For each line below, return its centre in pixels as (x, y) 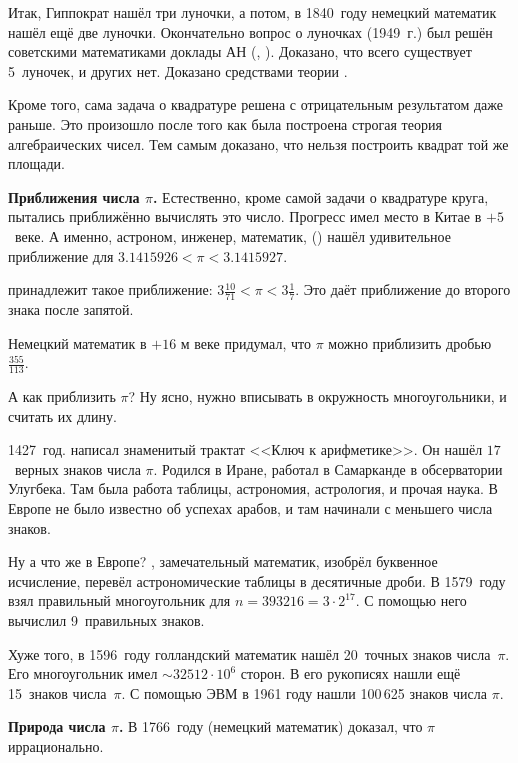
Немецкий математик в (77, 342)
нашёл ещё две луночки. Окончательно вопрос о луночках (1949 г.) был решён (250, 31)
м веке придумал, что (245, 342)
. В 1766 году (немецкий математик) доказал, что (270, 726)
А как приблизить (62, 395)
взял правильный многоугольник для (119, 600)
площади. (36, 163)
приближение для (61, 255)
